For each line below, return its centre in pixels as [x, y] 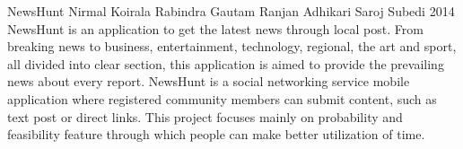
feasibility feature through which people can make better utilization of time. [216, 134]
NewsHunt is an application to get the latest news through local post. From [215, 28]
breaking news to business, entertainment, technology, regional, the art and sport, [232, 46]
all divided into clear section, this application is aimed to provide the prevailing [226, 63]
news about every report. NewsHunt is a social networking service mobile [209, 81]
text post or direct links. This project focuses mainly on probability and [205, 116]
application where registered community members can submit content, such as [222, 98]
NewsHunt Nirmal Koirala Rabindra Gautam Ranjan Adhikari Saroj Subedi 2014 [231, 11]
